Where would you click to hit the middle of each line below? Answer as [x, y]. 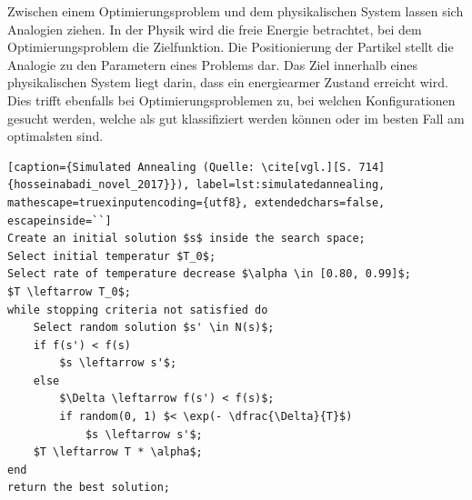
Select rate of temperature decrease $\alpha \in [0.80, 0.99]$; [209, 274]
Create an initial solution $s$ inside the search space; [186, 239]
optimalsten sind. [55, 136]
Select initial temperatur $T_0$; [112, 256]
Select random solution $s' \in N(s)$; [154, 328]
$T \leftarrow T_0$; [70, 291]
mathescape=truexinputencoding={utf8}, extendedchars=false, [196, 202]
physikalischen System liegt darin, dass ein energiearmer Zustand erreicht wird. [228, 82]
